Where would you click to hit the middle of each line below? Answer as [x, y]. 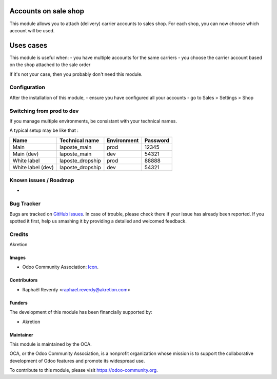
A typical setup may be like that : [44, 130]
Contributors [24, 280]
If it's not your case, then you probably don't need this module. [76, 74]
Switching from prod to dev [44, 111]
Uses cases [28, 45]
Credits [19, 234]
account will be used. [32, 30]
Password [157, 140]
